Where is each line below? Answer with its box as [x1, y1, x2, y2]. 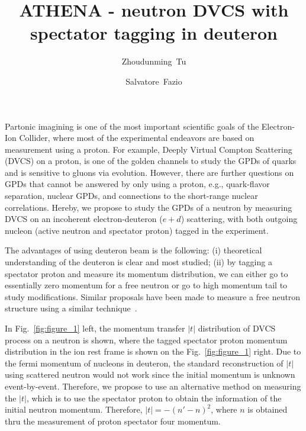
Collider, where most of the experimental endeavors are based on [19, 131, 255, 144]
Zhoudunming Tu [121, 55, 186, 67]
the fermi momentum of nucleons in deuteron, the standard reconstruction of [5, 356, 284, 369]
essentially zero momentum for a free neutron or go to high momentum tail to [5, 279, 288, 291]
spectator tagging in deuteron [30, 21, 278, 45]
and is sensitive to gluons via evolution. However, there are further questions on [5, 166, 294, 178]
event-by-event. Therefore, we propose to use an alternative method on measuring [5, 379, 301, 392]
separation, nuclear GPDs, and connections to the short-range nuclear [5, 189, 258, 202]
